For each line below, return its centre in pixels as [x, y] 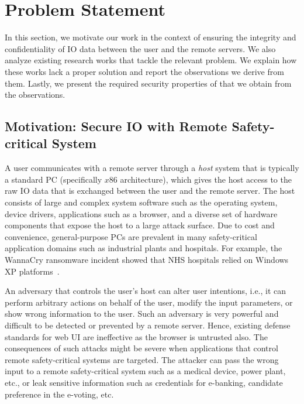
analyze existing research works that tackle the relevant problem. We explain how [151, 60]
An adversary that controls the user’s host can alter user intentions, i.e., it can [146, 291]
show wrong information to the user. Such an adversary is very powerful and [142, 314]
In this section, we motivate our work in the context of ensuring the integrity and [151, 37]
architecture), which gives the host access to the [206, 179]
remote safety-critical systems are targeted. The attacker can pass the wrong [142, 359]
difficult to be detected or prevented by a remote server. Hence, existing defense [148, 325]
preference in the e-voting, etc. [59, 394]
